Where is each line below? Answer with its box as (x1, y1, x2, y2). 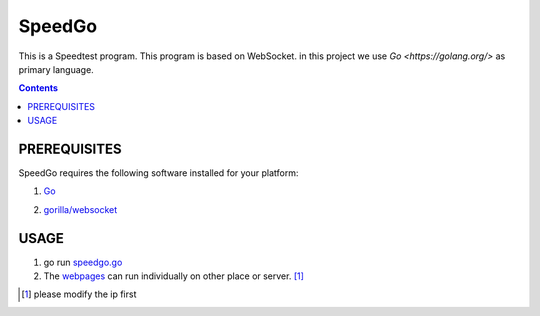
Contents (18, 82, 59, 94)
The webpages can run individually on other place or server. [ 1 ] (43, 270, 305, 282)
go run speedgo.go (43, 256, 123, 268)
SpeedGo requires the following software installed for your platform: (18, 167, 299, 179)
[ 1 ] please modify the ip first (21, 288, 137, 300)
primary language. (18, 63, 94, 75)
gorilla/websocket (43, 203, 118, 215)
